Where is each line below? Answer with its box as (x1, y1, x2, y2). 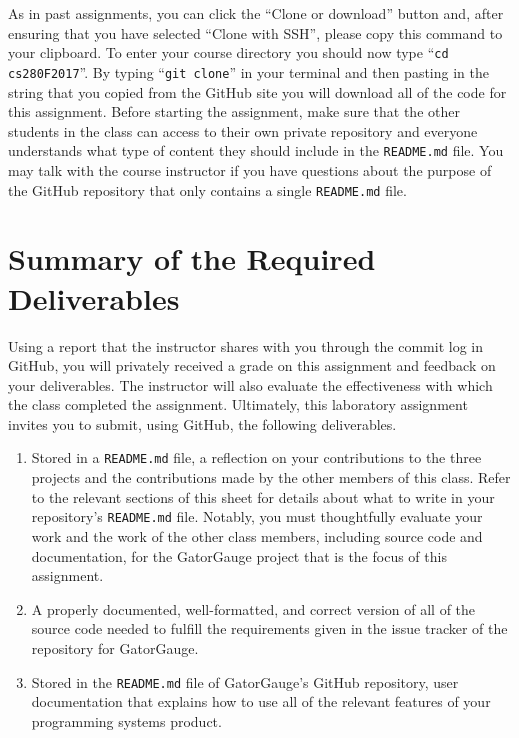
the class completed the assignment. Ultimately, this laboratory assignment (8, 394, 468, 415)
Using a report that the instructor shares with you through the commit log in (8, 335, 484, 356)
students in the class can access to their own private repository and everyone (8, 120, 478, 141)
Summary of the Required (8, 238, 376, 279)
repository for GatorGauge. (31, 637, 199, 658)
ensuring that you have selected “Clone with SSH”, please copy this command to (8, 22, 503, 43)
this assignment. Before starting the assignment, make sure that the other (8, 101, 460, 122)
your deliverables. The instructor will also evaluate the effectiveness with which (8, 374, 493, 395)
